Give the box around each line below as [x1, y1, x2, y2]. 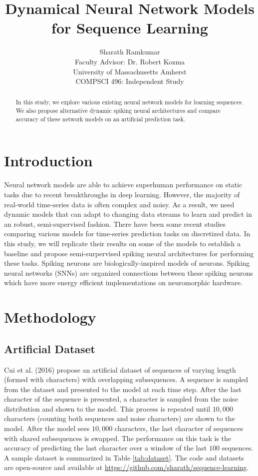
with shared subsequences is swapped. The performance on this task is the [4, 433, 231, 443]
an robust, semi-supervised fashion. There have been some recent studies [4, 218, 226, 229]
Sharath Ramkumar [99, 46, 160, 57]
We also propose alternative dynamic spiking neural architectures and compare [15, 106, 221, 115]
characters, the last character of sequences [114, 423, 243, 434]
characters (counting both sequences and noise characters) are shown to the [4, 413, 235, 424]
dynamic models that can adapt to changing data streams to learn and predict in [4, 209, 252, 219]
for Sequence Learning [51, 17, 208, 38]
